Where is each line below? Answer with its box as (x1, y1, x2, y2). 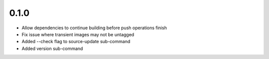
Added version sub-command (21, 45, 83, 52)
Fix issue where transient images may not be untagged (21, 31, 134, 37)
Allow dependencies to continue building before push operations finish (21, 25, 167, 31)
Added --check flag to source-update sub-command (21, 39, 131, 45)
